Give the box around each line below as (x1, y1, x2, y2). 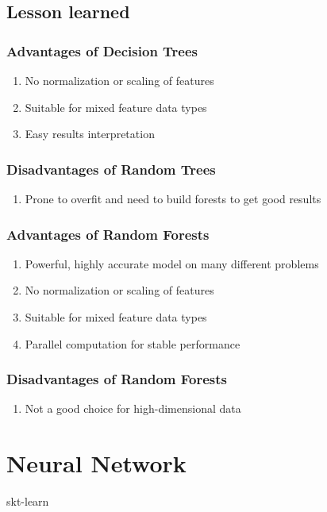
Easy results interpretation (25, 125, 155, 142)
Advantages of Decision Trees (6, 40, 198, 60)
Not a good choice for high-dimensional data (25, 400, 241, 417)
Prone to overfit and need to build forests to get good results (25, 191, 321, 206)
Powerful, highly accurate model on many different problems (25, 255, 319, 271)
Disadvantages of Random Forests (6, 369, 227, 389)
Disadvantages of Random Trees (6, 159, 216, 179)
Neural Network (6, 447, 187, 479)
